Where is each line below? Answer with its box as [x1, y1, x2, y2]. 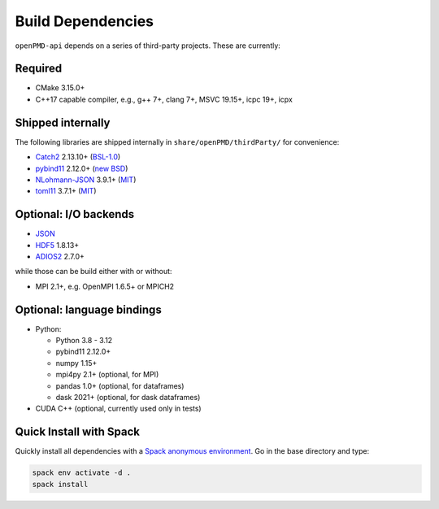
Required [15, 62, 63, 76]
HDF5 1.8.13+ [35, 240, 80, 250]
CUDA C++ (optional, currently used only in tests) [35, 403, 202, 414]
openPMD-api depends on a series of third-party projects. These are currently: [15, 41, 280, 50]
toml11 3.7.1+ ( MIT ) [35, 186, 97, 196]
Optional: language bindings [15, 302, 162, 316]
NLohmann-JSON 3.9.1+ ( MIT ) [35, 175, 137, 185]
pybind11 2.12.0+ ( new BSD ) [35, 163, 128, 173]
